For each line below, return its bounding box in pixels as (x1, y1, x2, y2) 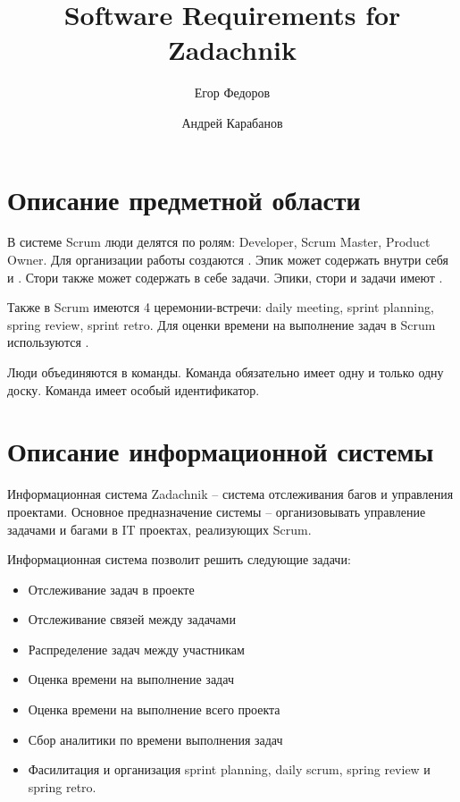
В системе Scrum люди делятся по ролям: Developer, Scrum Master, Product (7, 232, 431, 251)
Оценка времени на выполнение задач (28, 670, 234, 688)
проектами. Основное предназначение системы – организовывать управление (7, 502, 426, 520)
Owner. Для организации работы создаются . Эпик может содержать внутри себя (7, 250, 448, 269)
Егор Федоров (194, 83, 271, 102)
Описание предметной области (7, 181, 361, 217)
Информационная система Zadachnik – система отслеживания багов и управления (7, 485, 454, 503)
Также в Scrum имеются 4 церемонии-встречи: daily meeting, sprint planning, (7, 298, 434, 317)
